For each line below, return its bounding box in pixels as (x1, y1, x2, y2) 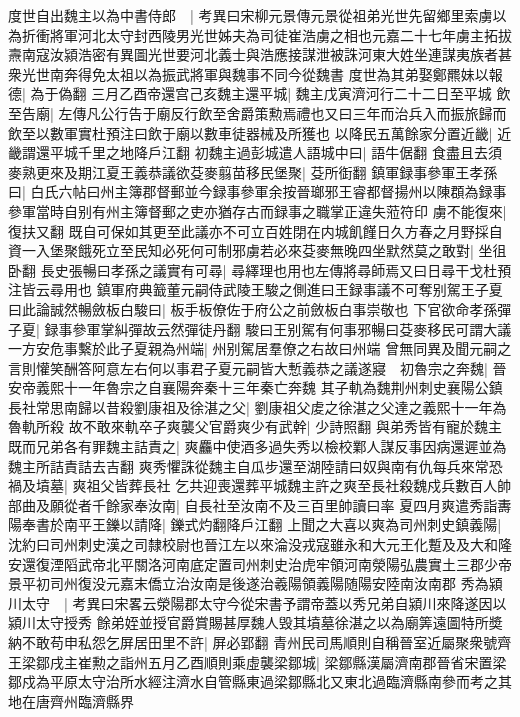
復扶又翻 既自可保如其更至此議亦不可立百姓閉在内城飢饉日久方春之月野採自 (8, 220, 503, 241)
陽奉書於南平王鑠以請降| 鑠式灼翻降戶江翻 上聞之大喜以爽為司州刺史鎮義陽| (8, 514, 502, 535)
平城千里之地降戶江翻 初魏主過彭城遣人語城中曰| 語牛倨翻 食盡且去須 (49, 142, 502, 163)
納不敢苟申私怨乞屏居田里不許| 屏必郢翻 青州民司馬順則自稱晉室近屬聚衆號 (8, 632, 498, 652)
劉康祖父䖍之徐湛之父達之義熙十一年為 (254, 396, 507, 417)
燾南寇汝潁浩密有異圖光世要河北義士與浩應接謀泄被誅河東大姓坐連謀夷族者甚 (8, 44, 512, 65)
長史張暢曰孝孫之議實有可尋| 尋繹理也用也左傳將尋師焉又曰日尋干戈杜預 (40, 259, 512, 280)
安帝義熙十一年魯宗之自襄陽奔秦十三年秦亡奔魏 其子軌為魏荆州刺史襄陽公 (8, 377, 489, 398)
